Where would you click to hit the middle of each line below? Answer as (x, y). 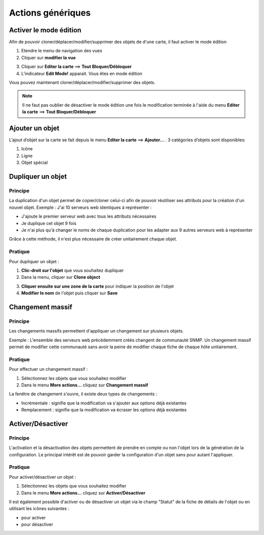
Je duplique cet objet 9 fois (49, 223)
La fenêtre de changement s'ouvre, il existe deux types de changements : (83, 394)
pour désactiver (37, 524)
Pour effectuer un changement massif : (48, 369)
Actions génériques (50, 13)
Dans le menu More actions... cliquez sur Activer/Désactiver (83, 493)
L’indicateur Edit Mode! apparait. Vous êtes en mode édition (82, 73)
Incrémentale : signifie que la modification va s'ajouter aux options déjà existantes (104, 403)
